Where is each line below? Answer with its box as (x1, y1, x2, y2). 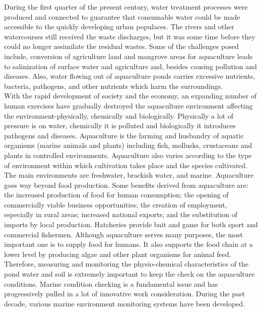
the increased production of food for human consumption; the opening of (4, 189, 229, 200)
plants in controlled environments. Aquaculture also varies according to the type (4, 149, 252, 160)
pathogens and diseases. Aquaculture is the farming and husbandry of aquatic (4, 130, 244, 140)
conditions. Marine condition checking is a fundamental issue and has (4, 278, 218, 289)
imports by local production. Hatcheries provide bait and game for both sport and (4, 219, 258, 230)
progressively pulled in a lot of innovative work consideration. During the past (4, 288, 245, 299)
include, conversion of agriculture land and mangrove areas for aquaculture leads (4, 50, 253, 61)
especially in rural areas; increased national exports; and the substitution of (4, 209, 238, 220)
